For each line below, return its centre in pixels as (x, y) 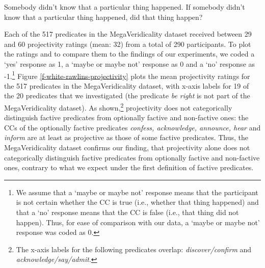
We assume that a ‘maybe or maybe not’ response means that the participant (137, 192)
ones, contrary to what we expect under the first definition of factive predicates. (129, 167)
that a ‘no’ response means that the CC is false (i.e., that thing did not (127, 212)
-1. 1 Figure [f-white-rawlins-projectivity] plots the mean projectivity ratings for (127, 75)
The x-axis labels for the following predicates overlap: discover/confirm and (134, 249)
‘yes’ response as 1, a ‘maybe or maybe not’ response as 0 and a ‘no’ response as (130, 63)
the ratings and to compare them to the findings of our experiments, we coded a (129, 54)
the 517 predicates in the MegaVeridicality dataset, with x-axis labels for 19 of (127, 85)
